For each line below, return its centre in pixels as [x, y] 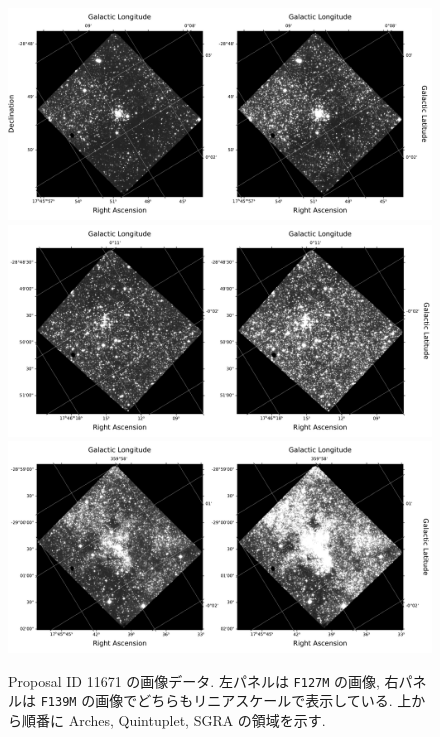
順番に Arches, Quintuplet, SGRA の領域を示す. [173, 720]
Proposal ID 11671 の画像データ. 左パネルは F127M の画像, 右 [203, 680]
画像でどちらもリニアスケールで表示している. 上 [253, 700]
